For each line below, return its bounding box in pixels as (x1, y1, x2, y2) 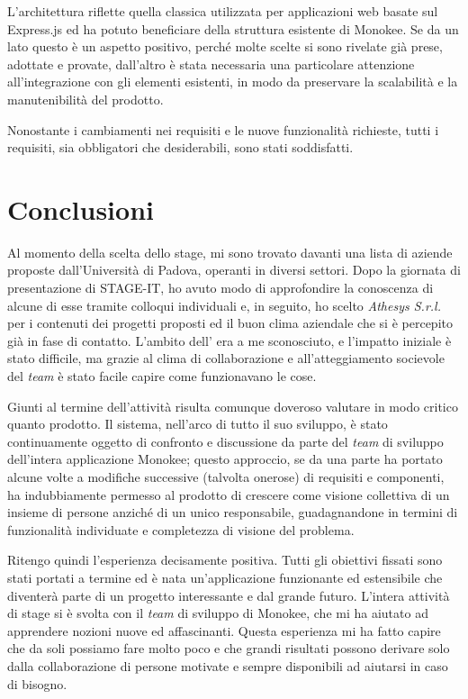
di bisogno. (7, 674, 67, 693)
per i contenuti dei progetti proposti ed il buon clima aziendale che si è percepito (7, 313, 453, 332)
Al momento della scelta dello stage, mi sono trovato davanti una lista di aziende (7, 242, 453, 261)
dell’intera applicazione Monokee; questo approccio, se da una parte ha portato (7, 449, 443, 468)
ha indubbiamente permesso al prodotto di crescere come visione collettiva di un (7, 485, 450, 504)
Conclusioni (7, 190, 154, 227)
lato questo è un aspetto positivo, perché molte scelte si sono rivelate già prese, (7, 37, 443, 56)
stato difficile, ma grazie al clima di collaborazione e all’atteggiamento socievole (7, 349, 445, 368)
